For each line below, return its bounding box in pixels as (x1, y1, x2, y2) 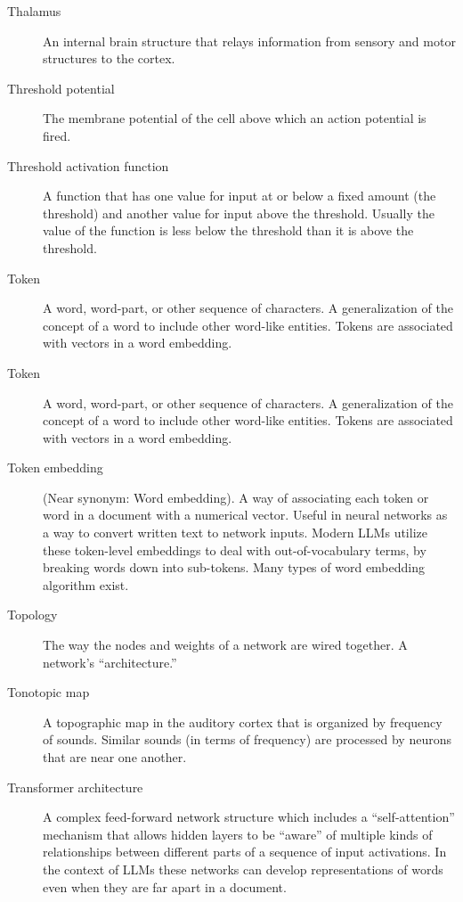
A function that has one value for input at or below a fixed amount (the (43, 186, 436, 205)
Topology (7, 605, 58, 624)
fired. (43, 126, 71, 144)
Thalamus (7, 2, 61, 20)
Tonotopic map (7, 683, 90, 701)
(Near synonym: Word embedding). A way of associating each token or (43, 488, 429, 506)
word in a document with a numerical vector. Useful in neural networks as (43, 505, 448, 524)
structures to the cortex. (43, 49, 175, 68)
